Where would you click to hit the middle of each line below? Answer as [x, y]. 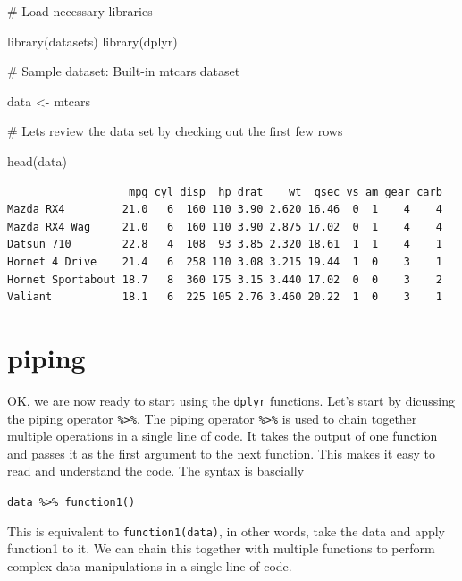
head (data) [37, 160]
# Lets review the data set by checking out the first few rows [175, 131]
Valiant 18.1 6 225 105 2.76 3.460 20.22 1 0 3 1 [225, 297]
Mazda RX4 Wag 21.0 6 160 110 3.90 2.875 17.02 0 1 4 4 [225, 227]
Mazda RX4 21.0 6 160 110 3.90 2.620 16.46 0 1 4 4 [225, 210]
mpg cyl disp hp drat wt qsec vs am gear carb [286, 192]
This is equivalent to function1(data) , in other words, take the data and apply [226, 530]
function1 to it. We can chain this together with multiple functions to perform [221, 548]
